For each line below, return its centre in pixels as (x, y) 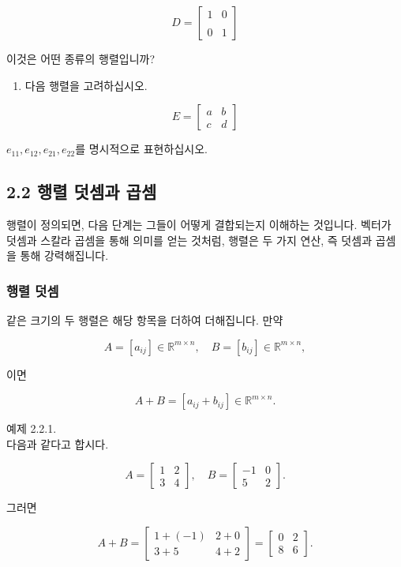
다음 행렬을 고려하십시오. (86, 85)
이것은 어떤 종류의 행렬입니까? (81, 58)
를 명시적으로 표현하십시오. (141, 149)
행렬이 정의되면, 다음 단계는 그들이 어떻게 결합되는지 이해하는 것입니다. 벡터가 (199, 224)
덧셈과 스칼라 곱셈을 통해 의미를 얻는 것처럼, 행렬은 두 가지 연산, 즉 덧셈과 (189, 240)
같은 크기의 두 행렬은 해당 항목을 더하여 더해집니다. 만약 (145, 319)
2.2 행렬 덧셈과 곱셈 (82, 192)
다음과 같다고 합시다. (58, 443)
